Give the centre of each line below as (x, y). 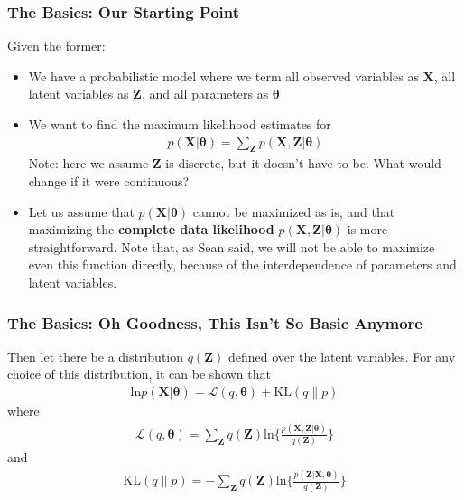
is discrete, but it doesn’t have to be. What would (303, 163)
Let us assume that (81, 211)
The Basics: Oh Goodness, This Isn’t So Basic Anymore (215, 322)
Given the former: (56, 46)
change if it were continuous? (109, 181)
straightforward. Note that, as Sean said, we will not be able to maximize (232, 246)
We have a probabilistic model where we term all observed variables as (223, 75)
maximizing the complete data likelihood (151, 229)
